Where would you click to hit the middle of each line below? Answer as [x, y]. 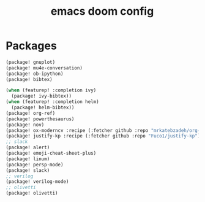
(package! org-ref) [31, 113]
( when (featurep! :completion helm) [52, 102]
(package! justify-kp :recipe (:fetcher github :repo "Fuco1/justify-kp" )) [104, 136]
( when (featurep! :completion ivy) [51, 90]
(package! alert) [28, 148]
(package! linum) [28, 159]
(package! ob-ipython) [35, 74]
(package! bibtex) [29, 79]
